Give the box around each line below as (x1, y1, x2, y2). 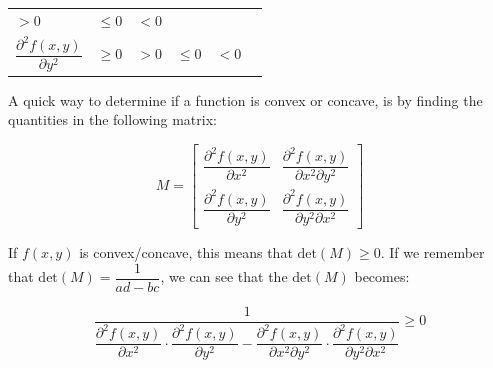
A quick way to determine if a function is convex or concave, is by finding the (8, 89, 483, 110)
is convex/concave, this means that (79, 242, 293, 263)
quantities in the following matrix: (8, 109, 217, 130)
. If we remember (380, 242, 485, 263)
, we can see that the (160, 266, 288, 287)
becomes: (354, 266, 410, 287)
